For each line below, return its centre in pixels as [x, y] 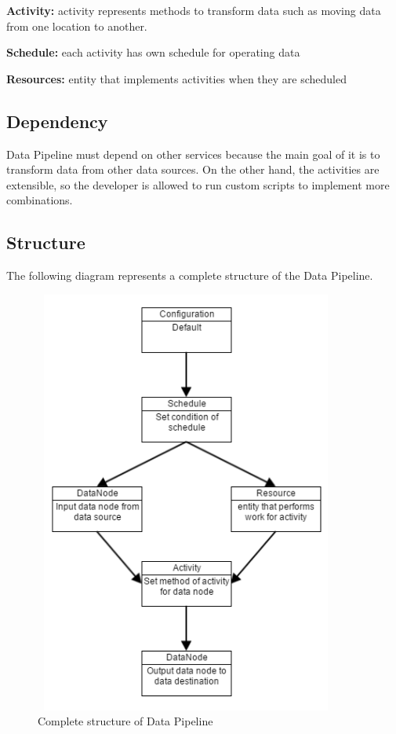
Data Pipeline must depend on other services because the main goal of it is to [193, 154]
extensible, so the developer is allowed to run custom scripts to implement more [198, 184]
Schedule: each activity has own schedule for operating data [153, 52]
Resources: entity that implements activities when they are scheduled [176, 78]
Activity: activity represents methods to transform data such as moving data [194, 10]
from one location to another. [77, 26]
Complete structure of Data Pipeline [125, 721]
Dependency [57, 121]
